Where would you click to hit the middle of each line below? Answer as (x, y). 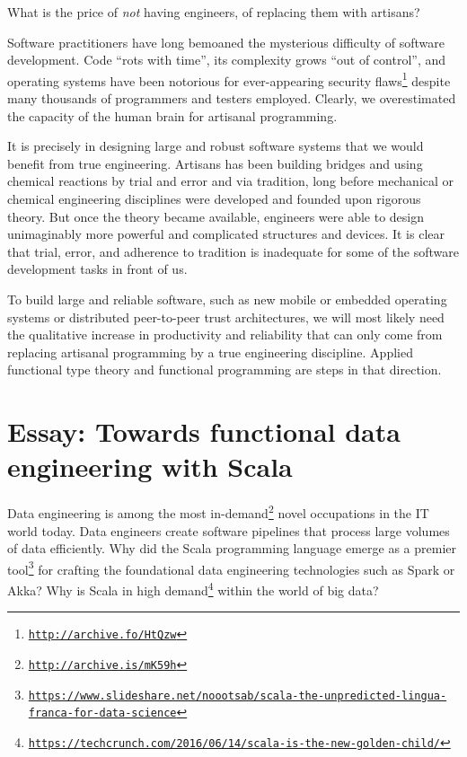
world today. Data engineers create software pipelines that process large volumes (229, 530)
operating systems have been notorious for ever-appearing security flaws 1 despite (229, 79)
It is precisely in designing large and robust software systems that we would (216, 146)
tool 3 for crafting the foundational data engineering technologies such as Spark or (231, 568)
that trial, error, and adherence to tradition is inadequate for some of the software (233, 251)
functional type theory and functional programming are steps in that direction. (225, 370)
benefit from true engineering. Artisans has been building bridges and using (215, 163)
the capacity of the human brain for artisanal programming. (172, 115)
